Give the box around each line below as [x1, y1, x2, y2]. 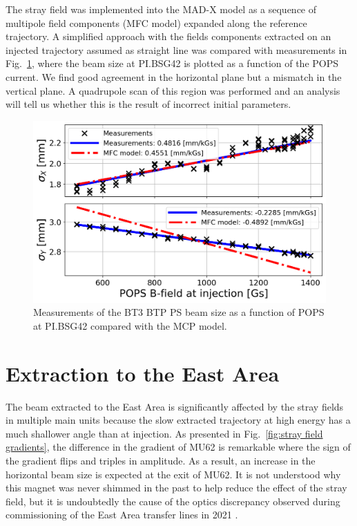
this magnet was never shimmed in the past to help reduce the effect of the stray [6, 480, 347, 495]
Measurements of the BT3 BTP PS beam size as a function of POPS [33, 305, 325, 319]
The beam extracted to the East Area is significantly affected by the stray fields [6, 399, 344, 413]
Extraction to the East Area [6, 359, 280, 387]
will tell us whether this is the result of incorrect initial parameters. [6, 97, 291, 111]
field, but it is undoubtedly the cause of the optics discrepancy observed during [6, 494, 340, 508]
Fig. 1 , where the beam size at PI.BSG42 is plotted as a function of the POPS [6, 56, 339, 71]
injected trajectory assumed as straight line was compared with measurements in [6, 42, 347, 57]
